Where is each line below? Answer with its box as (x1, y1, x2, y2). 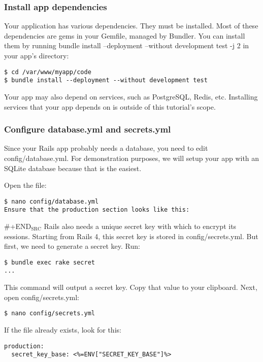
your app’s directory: (4, 50, 69, 60)
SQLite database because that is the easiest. (4, 162, 142, 173)
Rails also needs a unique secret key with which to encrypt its (44, 221, 237, 231)
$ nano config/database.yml (4, 198, 99, 205)
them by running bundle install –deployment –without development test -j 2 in (4, 40, 249, 51)
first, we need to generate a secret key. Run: (4, 241, 140, 251)
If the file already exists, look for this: (4, 324, 121, 335)
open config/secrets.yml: (4, 291, 79, 302)
